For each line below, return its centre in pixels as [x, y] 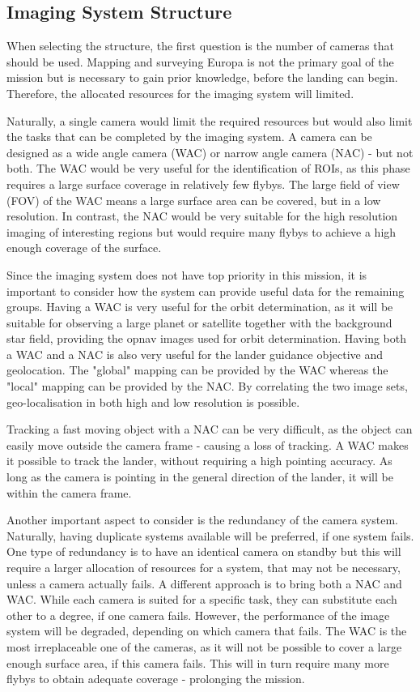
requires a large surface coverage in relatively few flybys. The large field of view [203, 184]
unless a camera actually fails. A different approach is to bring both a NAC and [204, 583]
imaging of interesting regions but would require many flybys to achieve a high [202, 231]
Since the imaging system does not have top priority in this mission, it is [187, 274]
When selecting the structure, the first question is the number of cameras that [200, 46]
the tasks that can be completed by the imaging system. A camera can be [189, 137]
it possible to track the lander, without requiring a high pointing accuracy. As [199, 461]
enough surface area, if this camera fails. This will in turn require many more [198, 662]
